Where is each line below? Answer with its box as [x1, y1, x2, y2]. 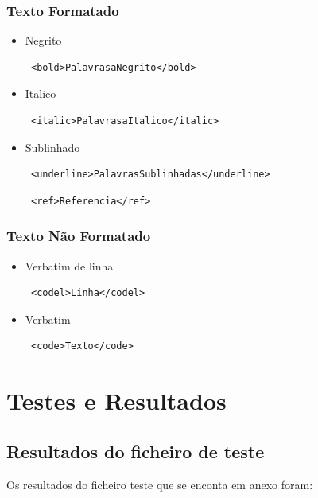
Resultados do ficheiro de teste [6, 438, 265, 463]
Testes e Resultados [6, 384, 227, 417]
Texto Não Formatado [6, 226, 151, 246]
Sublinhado [25, 138, 80, 155]
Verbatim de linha [25, 257, 114, 274]
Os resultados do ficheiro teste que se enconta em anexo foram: [6, 476, 313, 492]
